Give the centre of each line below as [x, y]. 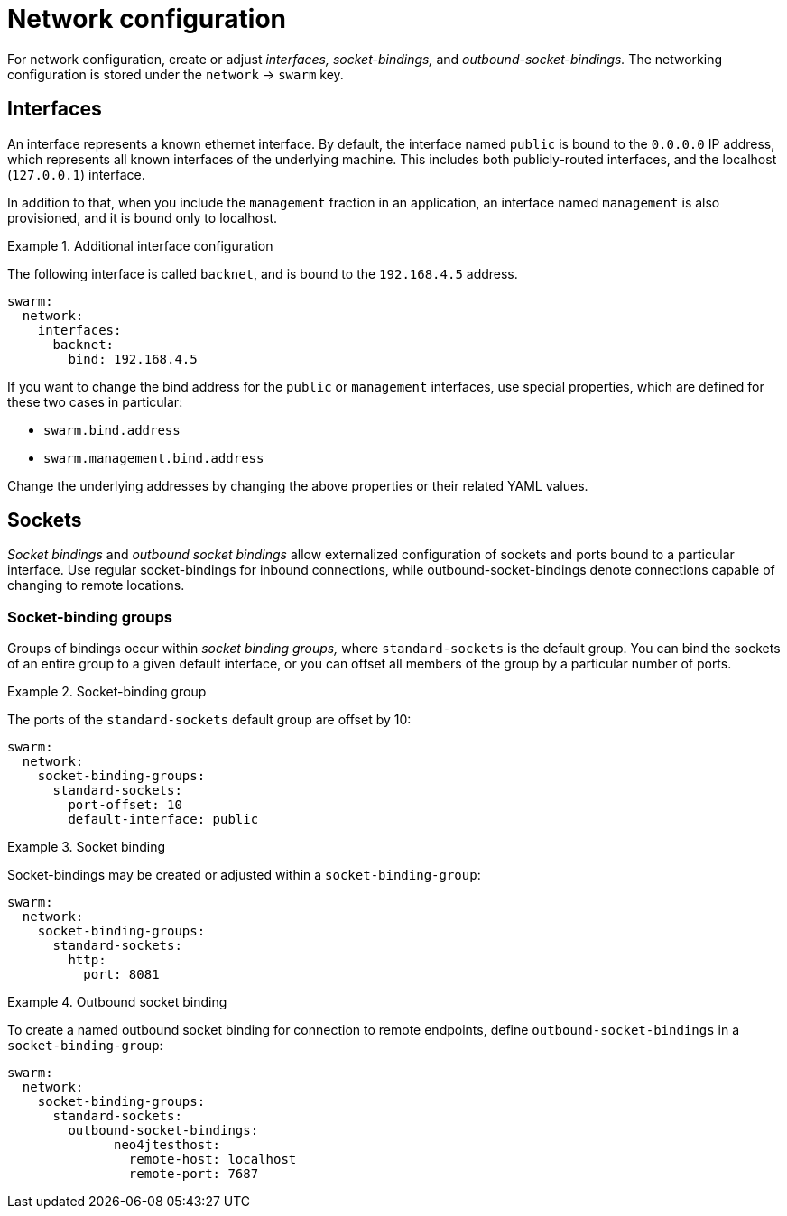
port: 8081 [121, 975]
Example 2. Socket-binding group [107, 692]
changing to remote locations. [96, 585]
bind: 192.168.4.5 [133, 359]
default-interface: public [163, 820]
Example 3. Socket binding [87, 847]
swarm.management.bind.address [154, 458]
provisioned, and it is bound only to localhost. [142, 217]
